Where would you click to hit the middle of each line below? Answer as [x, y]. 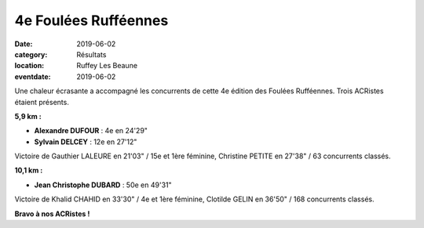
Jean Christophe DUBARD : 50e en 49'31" [103, 185]
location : [29, 66]
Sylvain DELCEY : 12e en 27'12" [86, 142]
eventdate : [33, 76]
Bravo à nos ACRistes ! [52, 214]
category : [31, 54]
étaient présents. [42, 102]
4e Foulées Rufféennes [91, 20]
